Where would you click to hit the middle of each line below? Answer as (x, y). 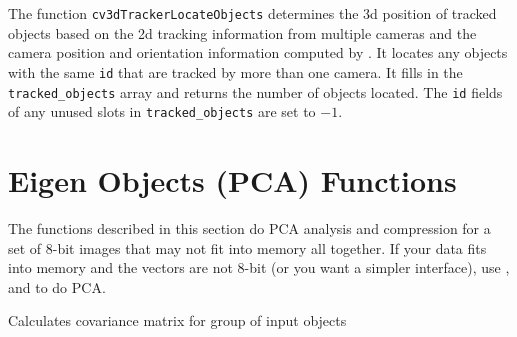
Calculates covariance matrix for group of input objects (177, 320)
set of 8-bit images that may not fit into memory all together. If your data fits (247, 247)
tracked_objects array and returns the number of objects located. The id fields (255, 91)
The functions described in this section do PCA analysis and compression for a (249, 227)
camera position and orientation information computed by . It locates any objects (258, 52)
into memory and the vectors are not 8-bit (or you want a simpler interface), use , (259, 267)
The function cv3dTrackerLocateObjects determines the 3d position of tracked (252, 13)
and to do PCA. (57, 286)
